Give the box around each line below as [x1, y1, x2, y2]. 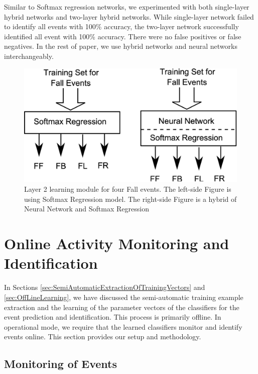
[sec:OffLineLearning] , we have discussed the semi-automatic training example [4, 291, 243, 302]
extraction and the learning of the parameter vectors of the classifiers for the [4, 302, 239, 312]
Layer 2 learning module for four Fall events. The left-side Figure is [24, 184, 231, 194]
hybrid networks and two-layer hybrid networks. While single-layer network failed [4, 11, 254, 22]
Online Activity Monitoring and [4, 233, 229, 254]
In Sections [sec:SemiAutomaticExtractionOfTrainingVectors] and [4, 282, 205, 292]
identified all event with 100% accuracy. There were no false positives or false [4, 31, 241, 41]
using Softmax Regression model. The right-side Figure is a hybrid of [24, 193, 237, 204]
